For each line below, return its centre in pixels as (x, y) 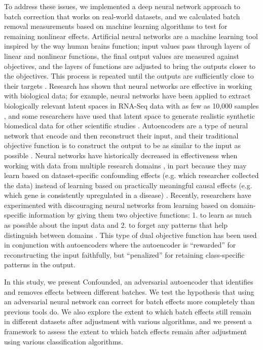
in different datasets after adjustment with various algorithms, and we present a (128, 321)
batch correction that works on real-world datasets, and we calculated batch (122, 16)
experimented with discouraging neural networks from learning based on (116, 205)
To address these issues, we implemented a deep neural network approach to (122, 6)
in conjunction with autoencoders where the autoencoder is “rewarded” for (120, 245)
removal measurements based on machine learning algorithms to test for (116, 26)
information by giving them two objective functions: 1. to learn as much (140, 215)
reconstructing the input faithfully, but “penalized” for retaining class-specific (124, 254)
